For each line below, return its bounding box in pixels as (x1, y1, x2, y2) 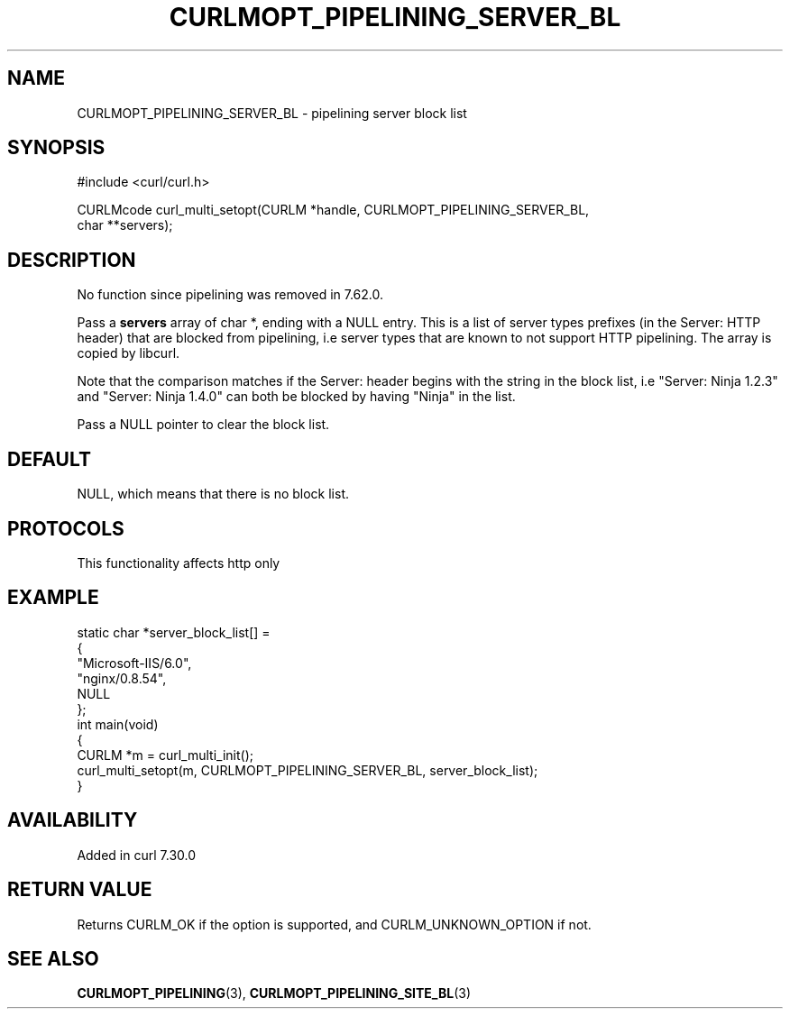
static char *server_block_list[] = (77, 624, 271, 640)
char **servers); (77, 217, 173, 233)
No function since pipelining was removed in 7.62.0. (77, 287, 384, 303)
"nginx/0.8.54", (77, 670, 167, 686)
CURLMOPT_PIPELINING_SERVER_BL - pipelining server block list (77, 105, 467, 121)
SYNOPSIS (7, 136, 106, 160)
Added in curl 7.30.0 (77, 847, 197, 863)
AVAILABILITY (7, 809, 138, 832)
